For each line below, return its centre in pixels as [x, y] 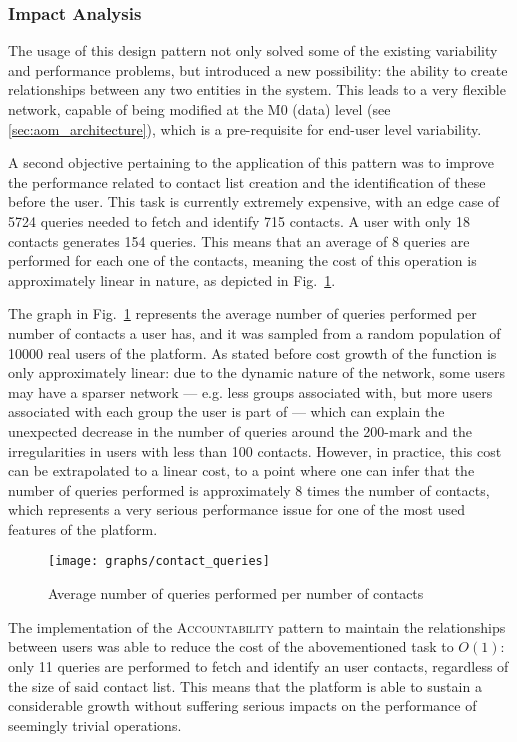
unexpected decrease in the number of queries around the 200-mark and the [240, 430]
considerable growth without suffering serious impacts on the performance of [242, 705]
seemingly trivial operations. [95, 724]
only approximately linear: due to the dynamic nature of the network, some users [257, 372]
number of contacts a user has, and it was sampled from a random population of [254, 332]
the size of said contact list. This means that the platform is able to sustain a [245, 685]
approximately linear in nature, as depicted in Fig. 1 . [172, 279]
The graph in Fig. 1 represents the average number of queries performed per [242, 313]
